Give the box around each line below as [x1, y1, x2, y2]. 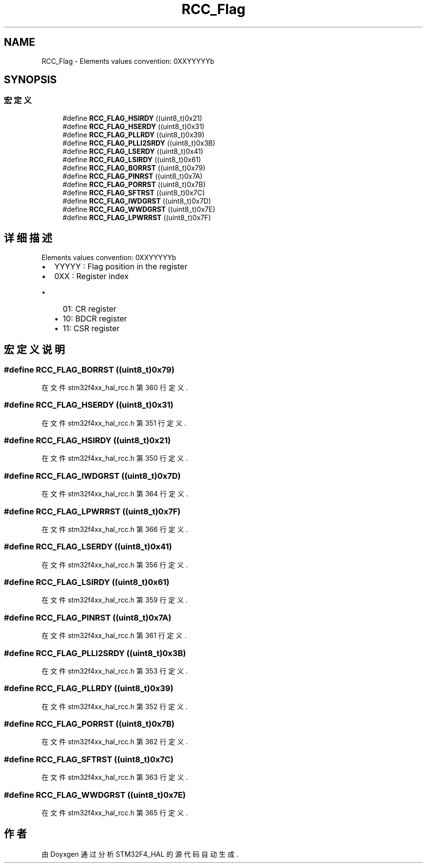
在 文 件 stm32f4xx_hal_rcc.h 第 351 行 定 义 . [41, 418, 187, 427]
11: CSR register [62, 323, 120, 333]
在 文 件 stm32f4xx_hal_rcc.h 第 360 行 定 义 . [41, 383, 188, 392]
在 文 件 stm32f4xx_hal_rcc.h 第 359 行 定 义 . [41, 596, 188, 604]
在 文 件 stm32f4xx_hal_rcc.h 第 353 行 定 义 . [41, 666, 188, 675]
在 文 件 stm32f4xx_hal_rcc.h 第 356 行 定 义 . [41, 560, 188, 569]
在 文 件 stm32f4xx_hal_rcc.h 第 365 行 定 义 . [41, 808, 188, 817]
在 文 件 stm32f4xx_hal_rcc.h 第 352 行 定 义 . [41, 702, 188, 711]
